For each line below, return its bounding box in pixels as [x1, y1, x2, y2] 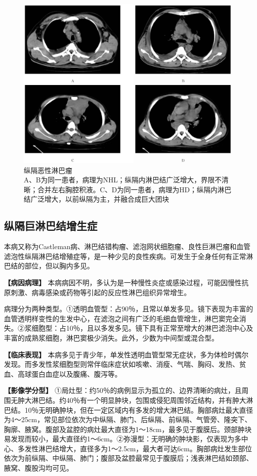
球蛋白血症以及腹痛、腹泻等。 [24, 368, 122, 379]
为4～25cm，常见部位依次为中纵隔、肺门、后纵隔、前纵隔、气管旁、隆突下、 [4, 414, 252, 425]
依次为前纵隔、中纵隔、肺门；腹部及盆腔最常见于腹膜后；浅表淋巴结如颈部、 [4, 453, 253, 463]
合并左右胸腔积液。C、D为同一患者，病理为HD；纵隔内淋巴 [37, 184, 231, 194]
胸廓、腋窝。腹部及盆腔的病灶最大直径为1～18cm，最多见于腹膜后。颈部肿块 [4, 424, 252, 434]
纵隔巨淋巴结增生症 [4, 218, 97, 233]
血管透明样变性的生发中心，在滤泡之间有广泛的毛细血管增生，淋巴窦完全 [4, 313, 239, 323]
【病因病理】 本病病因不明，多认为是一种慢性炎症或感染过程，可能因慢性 [4, 277, 242, 287]
